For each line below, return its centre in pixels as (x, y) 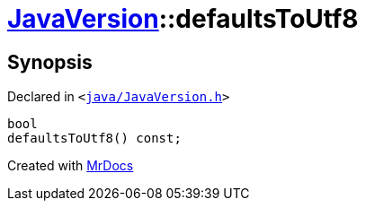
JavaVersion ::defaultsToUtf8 (183, 19)
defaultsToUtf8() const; (94, 139)
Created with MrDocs (71, 166)
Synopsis (50, 62)
